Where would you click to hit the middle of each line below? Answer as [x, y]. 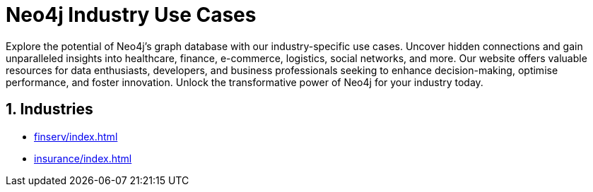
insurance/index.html [83, 158]
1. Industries [49, 109]
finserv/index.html [76, 136]
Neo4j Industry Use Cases [131, 15]
